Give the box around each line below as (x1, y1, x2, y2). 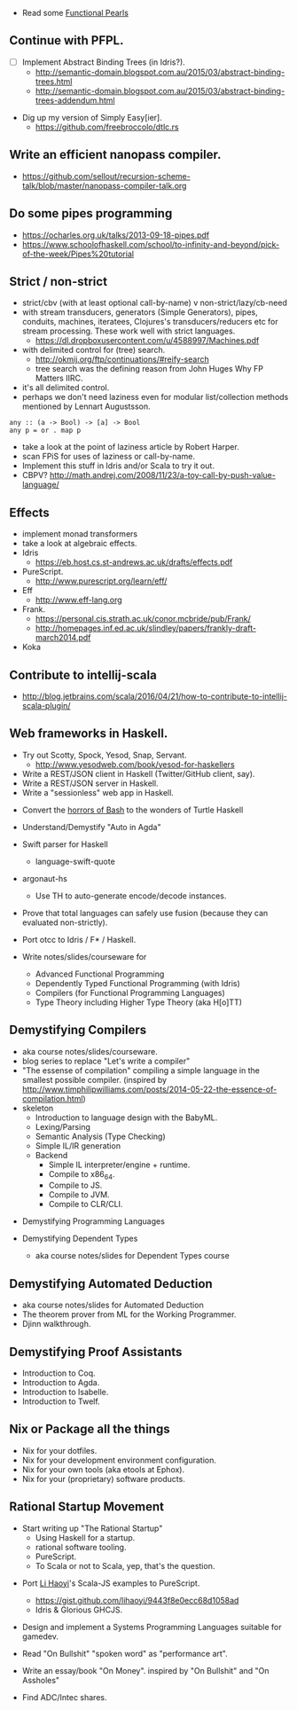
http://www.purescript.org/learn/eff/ (35, 576, 168, 586)
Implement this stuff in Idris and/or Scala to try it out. (21, 460, 215, 471)
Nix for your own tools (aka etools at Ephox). (21, 1463, 184, 1475)
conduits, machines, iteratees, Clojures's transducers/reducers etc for (21, 317, 279, 327)
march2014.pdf (35, 632, 91, 643)
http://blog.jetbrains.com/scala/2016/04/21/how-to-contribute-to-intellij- (21, 691, 288, 702)
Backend (35, 1149, 68, 1160)
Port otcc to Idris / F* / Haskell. (21, 934, 137, 945)
